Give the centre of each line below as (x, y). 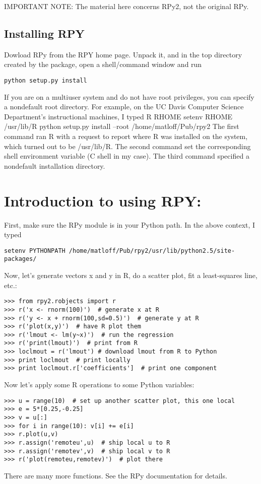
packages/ (20, 259)
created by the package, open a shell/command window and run (103, 64)
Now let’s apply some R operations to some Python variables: (99, 385)
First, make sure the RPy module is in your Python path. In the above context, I (130, 224)
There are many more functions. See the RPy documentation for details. (116, 475)
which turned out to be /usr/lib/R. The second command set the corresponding (127, 146)
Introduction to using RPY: (103, 200)
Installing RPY (44, 33)
